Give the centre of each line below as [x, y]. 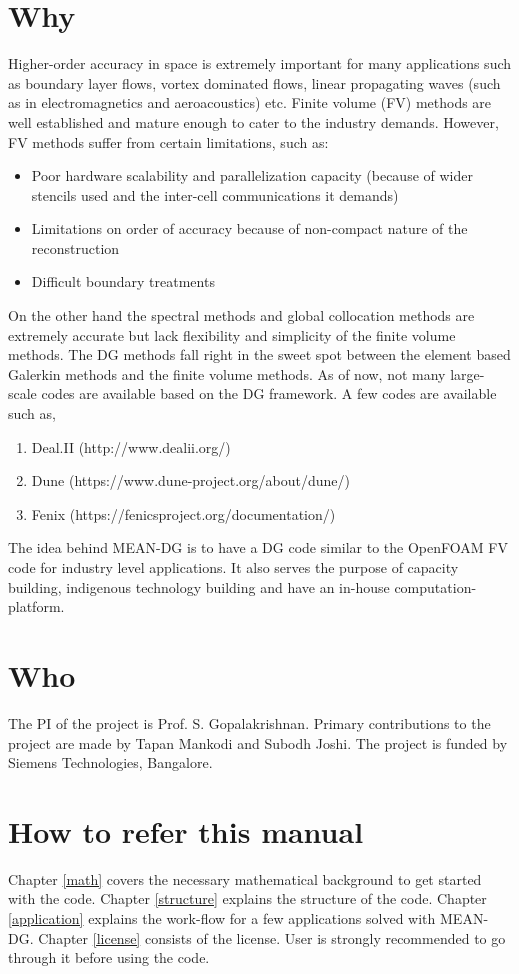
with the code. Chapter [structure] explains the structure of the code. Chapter [247, 898]
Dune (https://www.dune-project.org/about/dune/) [190, 480]
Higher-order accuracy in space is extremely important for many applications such [260, 63]
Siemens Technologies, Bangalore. [110, 762]
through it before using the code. [109, 957]
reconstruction [75, 247]
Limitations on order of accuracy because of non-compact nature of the [249, 228]
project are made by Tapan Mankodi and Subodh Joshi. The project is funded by [258, 742]
